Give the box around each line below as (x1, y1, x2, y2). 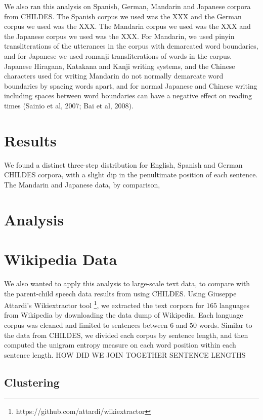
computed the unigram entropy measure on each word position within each (4, 339, 236, 350)
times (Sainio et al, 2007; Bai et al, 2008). (4, 100, 134, 110)
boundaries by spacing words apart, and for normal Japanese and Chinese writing (4, 80, 257, 91)
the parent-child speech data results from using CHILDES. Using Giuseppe (4, 288, 237, 298)
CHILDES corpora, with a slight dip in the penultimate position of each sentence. (4, 169, 258, 180)
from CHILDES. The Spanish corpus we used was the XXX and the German (4, 11, 242, 21)
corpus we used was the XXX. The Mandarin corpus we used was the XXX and (4, 21, 251, 31)
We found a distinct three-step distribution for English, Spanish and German (4, 159, 243, 170)
